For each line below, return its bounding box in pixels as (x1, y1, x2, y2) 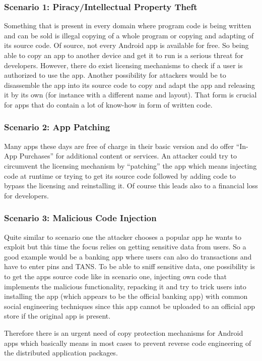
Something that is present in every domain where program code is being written (4, 20, 251, 31)
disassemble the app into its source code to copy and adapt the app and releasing (4, 79, 255, 90)
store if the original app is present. (4, 311, 111, 321)
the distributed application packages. (4, 347, 118, 358)
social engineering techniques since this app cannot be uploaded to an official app (4, 300, 255, 311)
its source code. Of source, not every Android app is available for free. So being (4, 40, 249, 50)
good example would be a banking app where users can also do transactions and (4, 251, 252, 262)
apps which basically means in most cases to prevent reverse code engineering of (4, 337, 251, 348)
